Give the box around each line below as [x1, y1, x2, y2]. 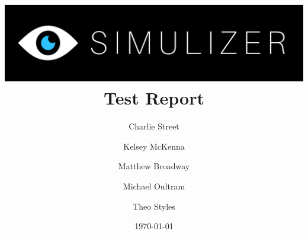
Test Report [103, 86, 205, 110]
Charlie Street [129, 120, 179, 132]
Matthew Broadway [118, 160, 190, 172]
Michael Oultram [123, 180, 185, 192]
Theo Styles [133, 200, 175, 212]
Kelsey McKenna [123, 140, 185, 152]
